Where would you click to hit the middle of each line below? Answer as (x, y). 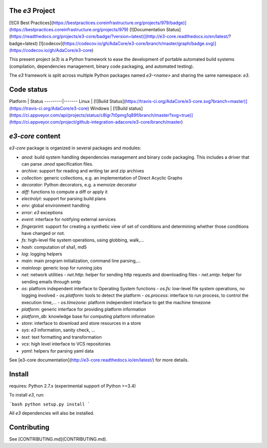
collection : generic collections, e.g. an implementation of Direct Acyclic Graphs (102, 178)
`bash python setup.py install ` (50, 404)
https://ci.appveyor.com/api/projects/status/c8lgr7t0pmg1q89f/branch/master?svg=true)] (102, 115)
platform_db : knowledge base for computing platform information (88, 316)
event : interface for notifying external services (69, 220)
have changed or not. (43, 233)
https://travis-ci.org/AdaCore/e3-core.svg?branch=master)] (186, 101)
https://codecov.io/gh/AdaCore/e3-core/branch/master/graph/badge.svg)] (140, 43)
